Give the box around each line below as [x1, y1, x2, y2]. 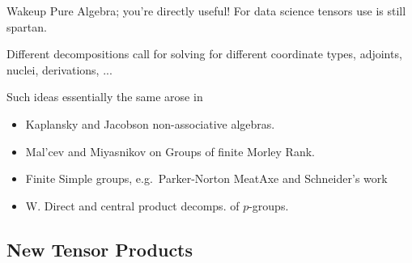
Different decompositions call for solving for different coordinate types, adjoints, [6, 45, 402, 62]
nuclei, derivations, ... [6, 61, 113, 78]
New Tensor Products [6, 236, 193, 261]
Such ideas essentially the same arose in [6, 88, 203, 105]
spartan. [6, 18, 47, 35]
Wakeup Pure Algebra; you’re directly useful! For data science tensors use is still [6, 2, 406, 19]
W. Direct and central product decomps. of [25, 197, 240, 214]
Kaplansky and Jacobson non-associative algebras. [25, 115, 275, 132]
